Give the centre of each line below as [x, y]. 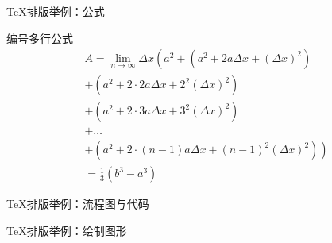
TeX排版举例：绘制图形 [67, 230]
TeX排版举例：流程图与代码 [78, 204]
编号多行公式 [40, 38]
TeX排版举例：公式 [56, 11]
